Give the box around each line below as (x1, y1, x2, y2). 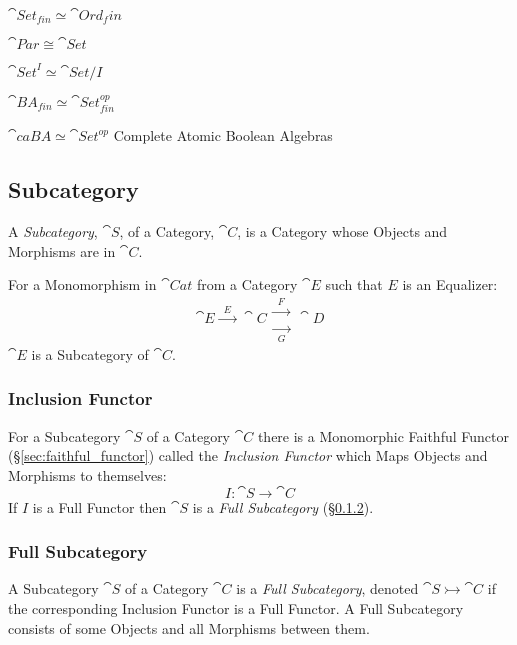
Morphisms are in (8, 240, 116, 261)
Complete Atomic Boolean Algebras (113, 125, 333, 146)
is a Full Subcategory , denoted (236, 578, 419, 599)
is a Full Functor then (32, 496, 167, 517)
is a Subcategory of (31, 343, 149, 364)
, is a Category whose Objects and (237, 221, 448, 242)
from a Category (196, 274, 298, 295)
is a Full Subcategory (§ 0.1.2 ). (192, 496, 374, 517)
